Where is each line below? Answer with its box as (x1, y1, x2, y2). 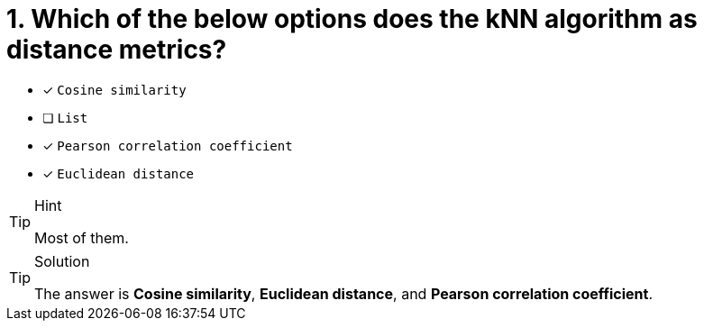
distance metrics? (6, 34, 227, 65)
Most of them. (34, 228, 129, 247)
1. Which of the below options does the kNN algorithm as (6, 4, 698, 34)
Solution (34, 251, 90, 270)
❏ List (42, 109, 88, 125)
